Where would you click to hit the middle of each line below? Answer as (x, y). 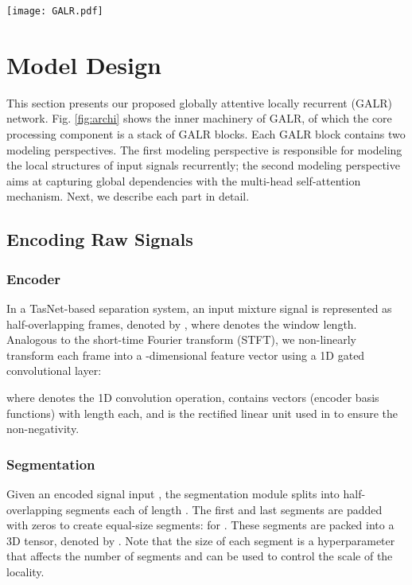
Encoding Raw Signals (100, 239)
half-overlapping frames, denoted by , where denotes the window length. (182, 324)
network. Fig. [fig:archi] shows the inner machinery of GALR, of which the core (199, 118)
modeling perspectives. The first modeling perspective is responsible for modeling (204, 149)
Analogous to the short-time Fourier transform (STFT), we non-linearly (181, 339)
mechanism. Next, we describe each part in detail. (128, 196)
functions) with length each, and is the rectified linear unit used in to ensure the (202, 413)
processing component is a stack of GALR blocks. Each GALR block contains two (206, 133)
